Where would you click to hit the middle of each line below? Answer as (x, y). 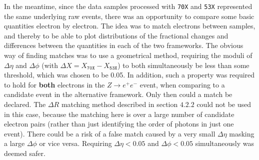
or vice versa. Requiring (75, 143)
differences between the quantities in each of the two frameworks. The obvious (124, 45)
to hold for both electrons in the (54, 84)
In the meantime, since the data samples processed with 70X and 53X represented (128, 6)
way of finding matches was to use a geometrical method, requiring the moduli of (128, 55)
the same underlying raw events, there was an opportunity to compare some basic (129, 16)
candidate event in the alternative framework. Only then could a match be (118, 94)
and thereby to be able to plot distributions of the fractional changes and (116, 35)
